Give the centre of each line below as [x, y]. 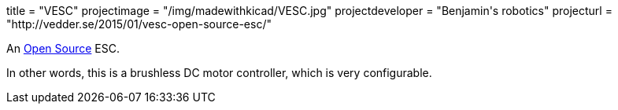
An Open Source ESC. [63, 48]
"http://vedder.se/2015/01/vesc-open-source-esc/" [139, 24]
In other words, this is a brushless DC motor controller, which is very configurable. [219, 73]
